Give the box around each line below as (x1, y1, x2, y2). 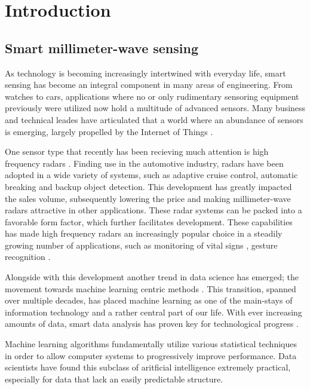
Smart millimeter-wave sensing (5, 38, 198, 57)
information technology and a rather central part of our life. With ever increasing (5, 305, 302, 318)
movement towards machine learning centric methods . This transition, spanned (5, 282, 296, 295)
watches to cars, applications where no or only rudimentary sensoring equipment (5, 90, 299, 102)
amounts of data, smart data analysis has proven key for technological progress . (5, 317, 299, 330)
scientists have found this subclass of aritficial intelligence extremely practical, (5, 361, 291, 373)
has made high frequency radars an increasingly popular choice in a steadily (5, 227, 283, 240)
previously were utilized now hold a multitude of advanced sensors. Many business (5, 102, 306, 114)
